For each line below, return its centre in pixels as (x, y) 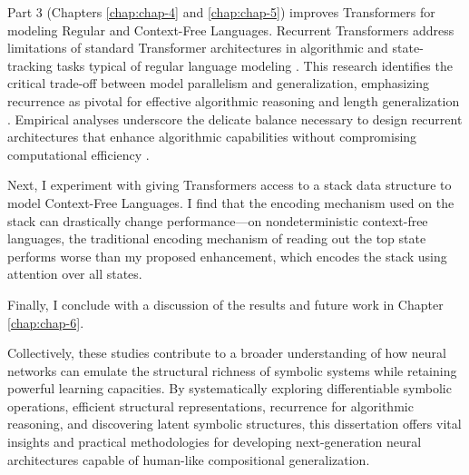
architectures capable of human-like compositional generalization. (189, 459)
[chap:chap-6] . (46, 322)
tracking (30, 65)
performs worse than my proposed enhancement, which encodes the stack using (227, 256)
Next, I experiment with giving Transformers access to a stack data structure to (230, 185)
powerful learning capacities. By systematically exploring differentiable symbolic (230, 388)
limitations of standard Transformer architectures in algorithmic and (198, 48)
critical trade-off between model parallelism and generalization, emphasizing (219, 83)
